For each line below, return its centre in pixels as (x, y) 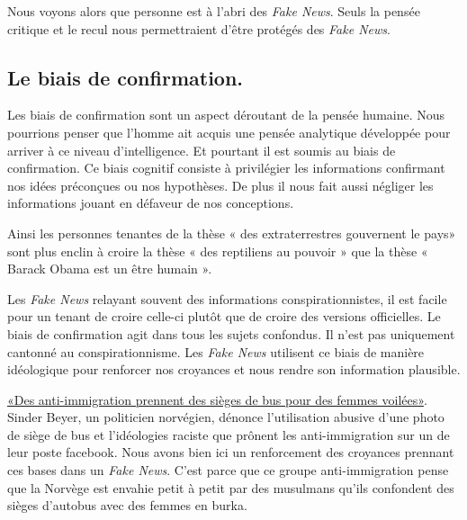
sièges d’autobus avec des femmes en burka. (127, 505)
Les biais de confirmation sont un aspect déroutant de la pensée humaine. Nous (226, 115)
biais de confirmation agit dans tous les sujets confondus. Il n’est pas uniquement (231, 333)
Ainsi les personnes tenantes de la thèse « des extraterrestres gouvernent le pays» (232, 233)
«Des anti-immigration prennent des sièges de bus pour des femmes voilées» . (217, 399)
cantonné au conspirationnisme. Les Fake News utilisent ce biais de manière (216, 351)
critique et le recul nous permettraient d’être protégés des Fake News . (199, 28)
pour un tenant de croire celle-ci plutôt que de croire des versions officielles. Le (224, 316)
